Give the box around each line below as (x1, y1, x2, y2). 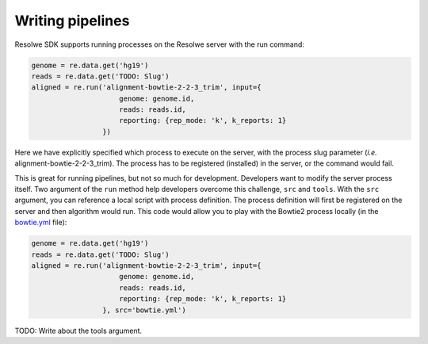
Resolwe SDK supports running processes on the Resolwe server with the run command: (14, 40, 305, 49)
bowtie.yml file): (14, 218, 67, 227)
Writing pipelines (14, 12, 130, 29)
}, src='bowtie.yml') (101, 305, 186, 315)
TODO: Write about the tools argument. (14, 326, 143, 335)
